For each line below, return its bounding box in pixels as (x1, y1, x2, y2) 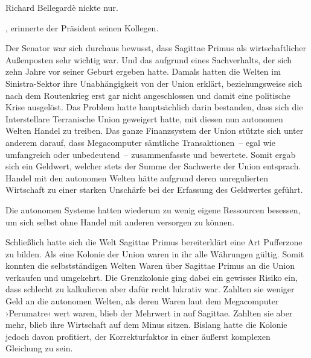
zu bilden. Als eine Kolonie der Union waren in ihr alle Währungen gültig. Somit (5, 247, 304, 260)
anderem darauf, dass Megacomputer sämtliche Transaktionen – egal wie (5, 136, 275, 148)
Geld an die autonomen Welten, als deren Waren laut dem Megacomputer (5, 295, 279, 307)
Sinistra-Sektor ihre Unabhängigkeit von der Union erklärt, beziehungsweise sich (5, 77, 303, 89)
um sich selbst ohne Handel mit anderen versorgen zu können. (5, 215, 235, 228)
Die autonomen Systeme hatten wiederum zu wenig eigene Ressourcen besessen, (5, 203, 301, 216)
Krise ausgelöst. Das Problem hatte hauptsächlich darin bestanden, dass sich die (5, 101, 303, 113)
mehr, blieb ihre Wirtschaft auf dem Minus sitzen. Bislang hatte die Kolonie (5, 318, 287, 331)
